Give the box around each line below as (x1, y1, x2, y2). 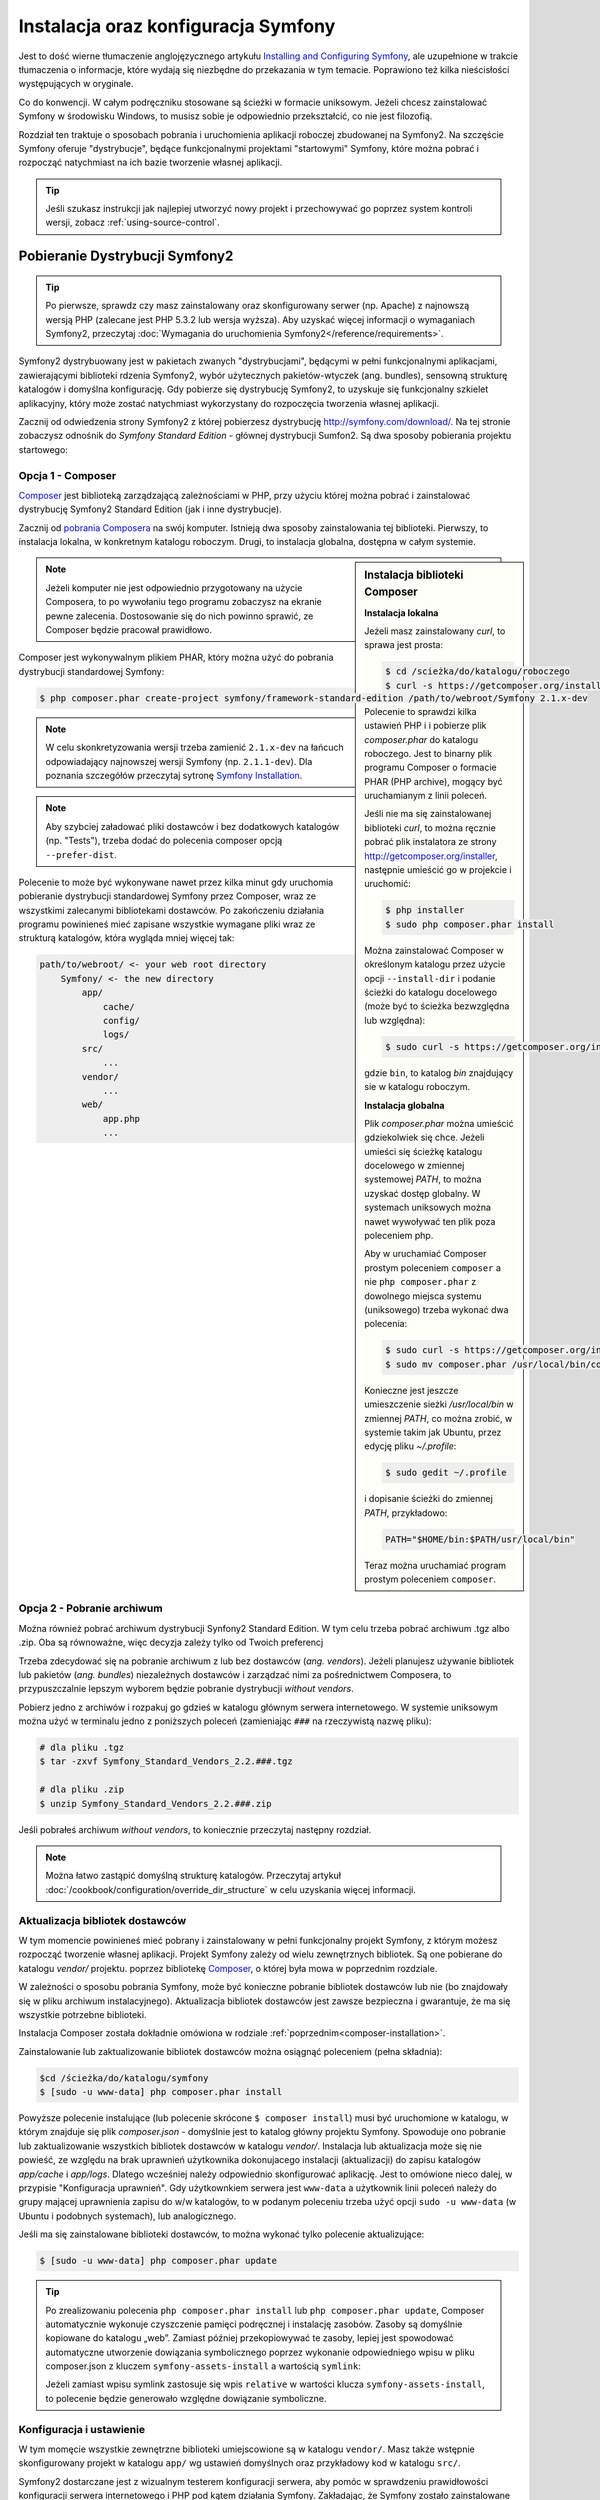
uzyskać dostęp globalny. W (364, 1187, 481, 1199)
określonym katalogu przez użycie (364, 958, 506, 970)
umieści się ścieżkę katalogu (364, 1145, 483, 1157)
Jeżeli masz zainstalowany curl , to (364, 625, 506, 637)
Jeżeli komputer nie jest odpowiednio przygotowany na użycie (45, 581, 303, 594)
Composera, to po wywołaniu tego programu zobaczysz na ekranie (45, 596, 322, 608)
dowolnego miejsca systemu (364, 1290, 482, 1302)
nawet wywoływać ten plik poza (364, 1215, 496, 1227)
